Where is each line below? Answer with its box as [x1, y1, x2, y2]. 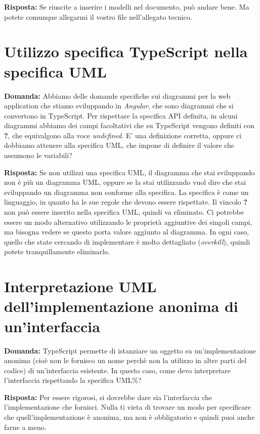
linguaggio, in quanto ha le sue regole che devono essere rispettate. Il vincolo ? [4, 196, 247, 207]
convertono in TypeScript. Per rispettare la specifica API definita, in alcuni [4, 110, 238, 121]
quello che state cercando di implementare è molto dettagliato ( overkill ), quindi [4, 236, 250, 247]
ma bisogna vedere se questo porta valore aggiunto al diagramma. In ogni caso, [4, 226, 249, 237]
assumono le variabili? [4, 150, 72, 161]
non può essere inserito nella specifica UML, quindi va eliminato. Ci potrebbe [4, 207, 244, 217]
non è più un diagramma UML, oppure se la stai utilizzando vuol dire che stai [4, 177, 246, 187]
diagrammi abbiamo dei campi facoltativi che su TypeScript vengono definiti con [4, 120, 254, 131]
